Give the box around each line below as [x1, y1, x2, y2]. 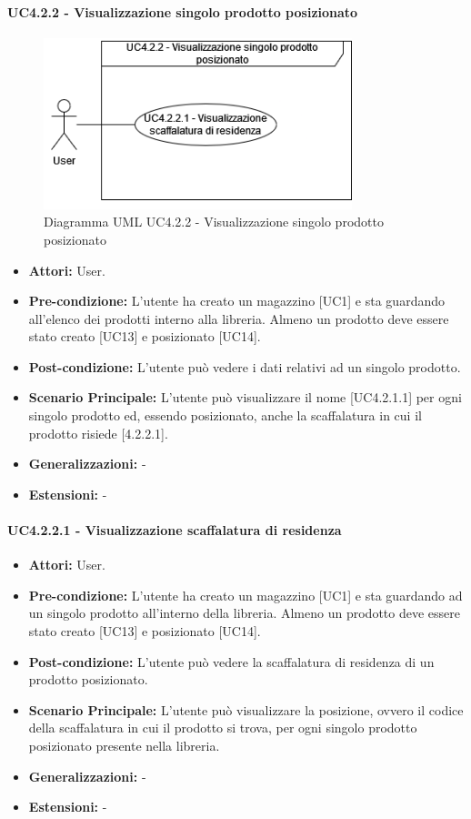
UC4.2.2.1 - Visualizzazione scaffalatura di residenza [7, 521, 342, 540]
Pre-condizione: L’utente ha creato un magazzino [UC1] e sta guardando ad [28, 585, 463, 604]
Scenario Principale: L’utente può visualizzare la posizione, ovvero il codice [28, 700, 464, 719]
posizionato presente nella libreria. [28, 735, 220, 754]
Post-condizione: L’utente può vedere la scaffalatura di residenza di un [28, 652, 435, 671]
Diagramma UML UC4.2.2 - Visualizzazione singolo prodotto [44, 212, 384, 231]
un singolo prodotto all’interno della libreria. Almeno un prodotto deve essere [28, 603, 460, 622]
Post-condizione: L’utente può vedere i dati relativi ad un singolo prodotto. [28, 357, 461, 376]
